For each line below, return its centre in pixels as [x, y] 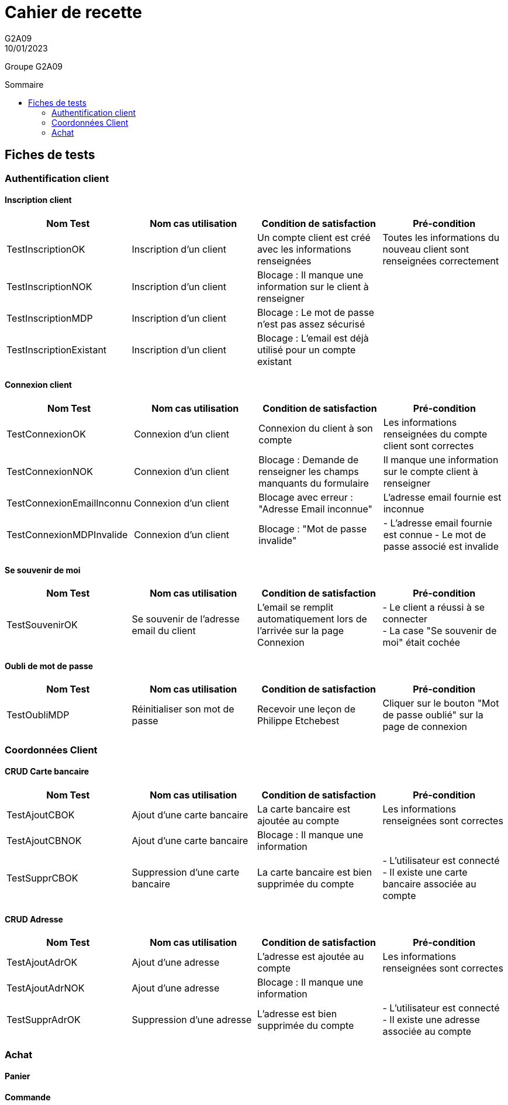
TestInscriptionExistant [57, 350]
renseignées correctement [441, 261]
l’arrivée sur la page [301, 631]
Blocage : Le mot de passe [316, 312]
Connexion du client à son [316, 428]
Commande [28, 1097]
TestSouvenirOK [42, 625]
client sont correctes [428, 446]
